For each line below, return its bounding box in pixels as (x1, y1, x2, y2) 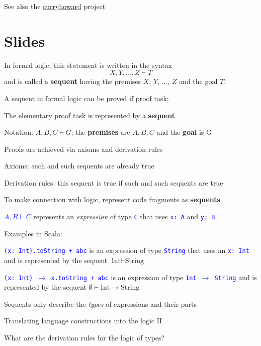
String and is (214, 272, 257, 282)
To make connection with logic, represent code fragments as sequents (4, 194, 220, 205)
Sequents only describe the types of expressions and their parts (4, 298, 197, 309)
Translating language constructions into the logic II (4, 315, 162, 326)
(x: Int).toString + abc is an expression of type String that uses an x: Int (4, 245, 249, 255)
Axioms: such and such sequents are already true (4, 160, 154, 171)
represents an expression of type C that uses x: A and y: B (33, 211, 215, 222)
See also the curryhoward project (4, 1, 106, 11)
